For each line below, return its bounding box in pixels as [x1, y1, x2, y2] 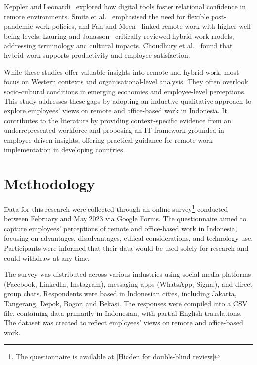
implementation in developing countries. [4, 144, 125, 155]
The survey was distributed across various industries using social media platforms [4, 269, 251, 279]
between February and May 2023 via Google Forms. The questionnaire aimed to [4, 213, 247, 224]
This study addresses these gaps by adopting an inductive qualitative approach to [4, 96, 252, 106]
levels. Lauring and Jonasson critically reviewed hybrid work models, [22, 30, 234, 41]
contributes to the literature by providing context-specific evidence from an [4, 115, 232, 125]
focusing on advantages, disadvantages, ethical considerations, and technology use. [4, 233, 253, 243]
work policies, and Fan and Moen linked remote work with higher [35, 21, 237, 31]
